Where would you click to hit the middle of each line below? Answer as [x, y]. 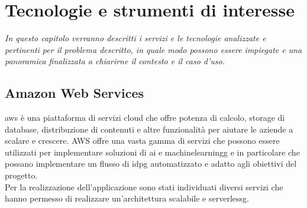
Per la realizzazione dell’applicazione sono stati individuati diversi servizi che [144, 186]
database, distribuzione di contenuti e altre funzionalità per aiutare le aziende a [149, 129]
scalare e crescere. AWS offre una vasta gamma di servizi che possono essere [142, 141]
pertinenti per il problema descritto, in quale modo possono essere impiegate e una [153, 49]
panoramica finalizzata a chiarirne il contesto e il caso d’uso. [115, 61]
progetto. [21, 175]
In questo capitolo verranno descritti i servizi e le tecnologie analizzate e [135, 38]
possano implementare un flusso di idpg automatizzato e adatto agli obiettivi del [151, 164]
